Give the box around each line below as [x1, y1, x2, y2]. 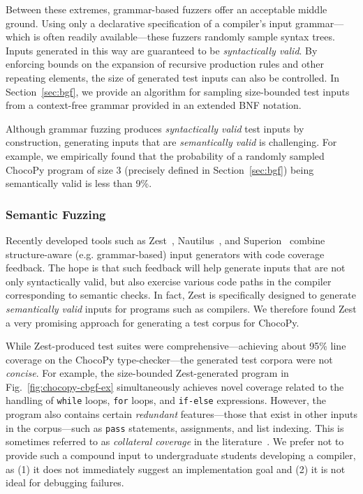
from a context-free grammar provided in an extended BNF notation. [6, 98, 302, 112]
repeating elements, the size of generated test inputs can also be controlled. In [6, 70, 340, 84]
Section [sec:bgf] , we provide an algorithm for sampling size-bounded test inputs [6, 84, 350, 98]
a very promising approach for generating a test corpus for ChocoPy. [6, 315, 299, 329]
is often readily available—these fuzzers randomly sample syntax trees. [34, 29, 335, 44]
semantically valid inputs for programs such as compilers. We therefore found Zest [6, 301, 357, 315]
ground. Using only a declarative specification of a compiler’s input [6, 15, 292, 30]
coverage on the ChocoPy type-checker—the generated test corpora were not [6, 352, 333, 366]
